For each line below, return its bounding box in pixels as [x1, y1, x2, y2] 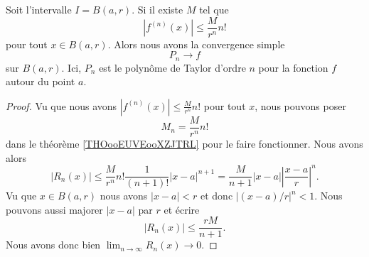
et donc [200, 188, 233, 203]
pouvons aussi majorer [6, 202, 103, 217]
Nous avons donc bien [6, 237, 101, 252]
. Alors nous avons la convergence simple [107, 36, 285, 51]
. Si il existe [132, 2, 183, 16]
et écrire [164, 202, 200, 217]
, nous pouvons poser [255, 98, 346, 113]
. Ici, [61, 60, 82, 75]
